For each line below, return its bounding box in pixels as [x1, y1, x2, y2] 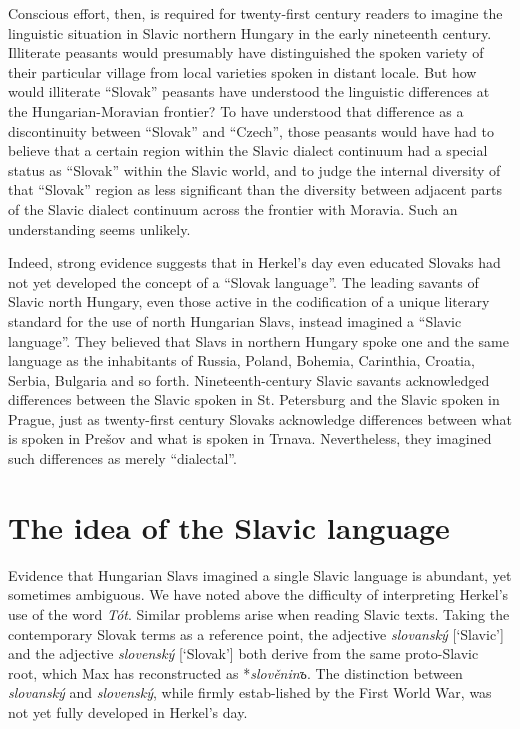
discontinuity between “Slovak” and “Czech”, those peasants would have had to [8, 120, 494, 141]
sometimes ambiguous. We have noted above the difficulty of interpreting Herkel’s [8, 584, 509, 605]
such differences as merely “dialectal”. [8, 448, 237, 469]
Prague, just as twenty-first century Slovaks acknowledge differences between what [8, 408, 512, 429]
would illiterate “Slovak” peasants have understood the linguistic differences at [8, 81, 490, 102]
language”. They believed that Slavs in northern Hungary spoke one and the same [8, 330, 509, 351]
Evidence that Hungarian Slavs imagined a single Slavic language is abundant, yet [8, 564, 512, 585]
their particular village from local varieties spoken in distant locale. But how [8, 61, 477, 82]
